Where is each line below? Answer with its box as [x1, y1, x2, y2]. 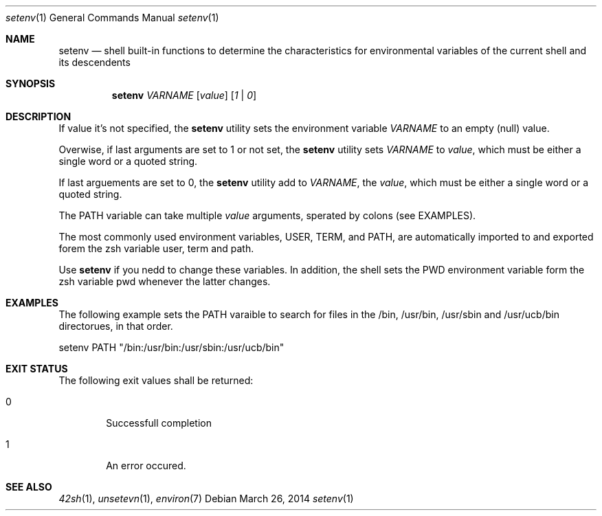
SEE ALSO [5, 481, 52, 493]
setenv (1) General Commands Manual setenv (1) [5, 12, 219, 23]
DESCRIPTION [5, 111, 71, 122]
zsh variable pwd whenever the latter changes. [58, 276, 271, 287]
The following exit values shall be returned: [58, 374, 254, 386]
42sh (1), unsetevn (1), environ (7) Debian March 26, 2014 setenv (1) [58, 493, 354, 504]
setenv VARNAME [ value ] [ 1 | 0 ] [111, 89, 257, 101]
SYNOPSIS [5, 78, 56, 89]
